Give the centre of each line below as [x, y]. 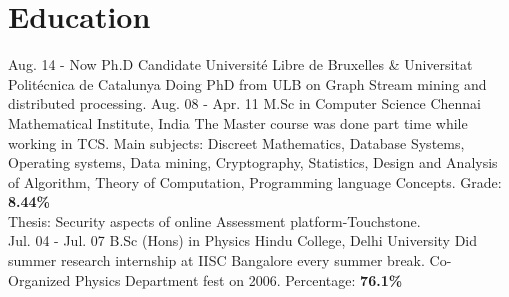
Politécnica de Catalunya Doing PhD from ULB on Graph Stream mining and [247, 83]
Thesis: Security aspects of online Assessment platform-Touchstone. [214, 220]
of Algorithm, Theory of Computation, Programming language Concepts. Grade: [255, 181]
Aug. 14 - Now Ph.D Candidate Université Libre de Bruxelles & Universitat [240, 64]
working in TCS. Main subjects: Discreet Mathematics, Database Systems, [236, 142]
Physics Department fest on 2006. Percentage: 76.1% [238, 279]
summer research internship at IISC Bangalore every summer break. [216, 260]
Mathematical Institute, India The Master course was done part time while [238, 122]
